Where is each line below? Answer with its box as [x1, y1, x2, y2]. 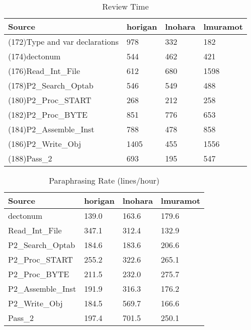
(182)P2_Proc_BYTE [8, 109, 88, 120]
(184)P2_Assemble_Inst [8, 123, 95, 135]
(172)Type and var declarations [8, 36, 119, 47]
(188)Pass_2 [8, 152, 52, 164]
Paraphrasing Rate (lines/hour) [49, 175, 160, 186]
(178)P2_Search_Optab [8, 79, 94, 91]
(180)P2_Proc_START [8, 94, 92, 106]
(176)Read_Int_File [8, 65, 80, 76]
